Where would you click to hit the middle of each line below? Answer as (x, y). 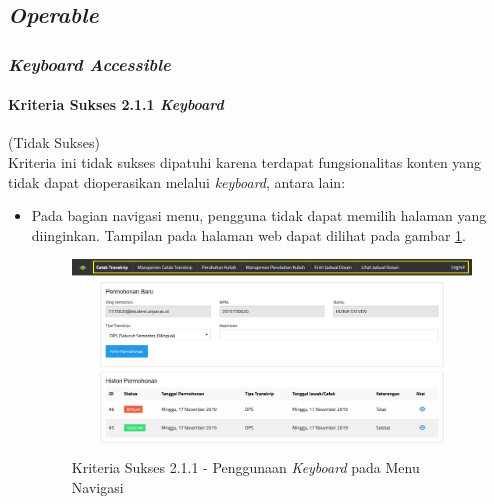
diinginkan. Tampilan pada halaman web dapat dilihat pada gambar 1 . (248, 234)
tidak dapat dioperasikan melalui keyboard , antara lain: (177, 181)
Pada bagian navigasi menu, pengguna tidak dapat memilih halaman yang (259, 215)
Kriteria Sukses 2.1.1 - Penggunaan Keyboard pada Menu (245, 467)
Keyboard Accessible (89, 63)
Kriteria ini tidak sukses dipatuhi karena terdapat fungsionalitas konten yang (245, 162)
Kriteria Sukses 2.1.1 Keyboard (116, 104)
